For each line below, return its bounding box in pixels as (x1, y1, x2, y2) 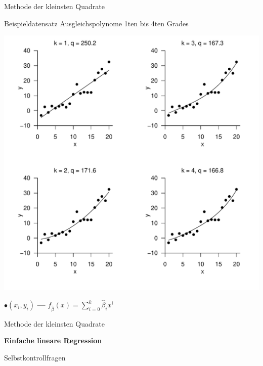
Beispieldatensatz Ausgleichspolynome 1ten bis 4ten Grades (4, 18, 189, 28)
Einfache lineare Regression (4, 335, 102, 346)
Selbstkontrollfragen (4, 352, 66, 362)
